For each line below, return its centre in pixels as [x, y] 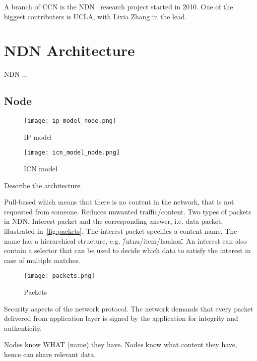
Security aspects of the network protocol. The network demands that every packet [129, 308]
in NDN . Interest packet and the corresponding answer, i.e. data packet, [114, 221]
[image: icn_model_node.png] [72, 153]
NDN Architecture [69, 50]
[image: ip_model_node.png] [70, 121]
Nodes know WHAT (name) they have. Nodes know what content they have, [121, 344]
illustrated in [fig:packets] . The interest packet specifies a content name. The [121, 231]
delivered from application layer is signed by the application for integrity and [121, 318]
